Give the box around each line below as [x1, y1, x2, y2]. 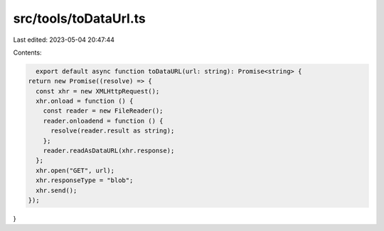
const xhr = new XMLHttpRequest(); [36, 87, 160, 95]
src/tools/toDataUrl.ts [13, 11, 146, 26]
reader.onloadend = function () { [43, 117, 164, 125]
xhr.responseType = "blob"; [36, 176, 134, 184]
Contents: [13, 48, 42, 57]
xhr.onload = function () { [36, 97, 134, 106]
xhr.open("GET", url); [36, 167, 115, 174]
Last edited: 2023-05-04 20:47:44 [13, 35, 115, 44]
